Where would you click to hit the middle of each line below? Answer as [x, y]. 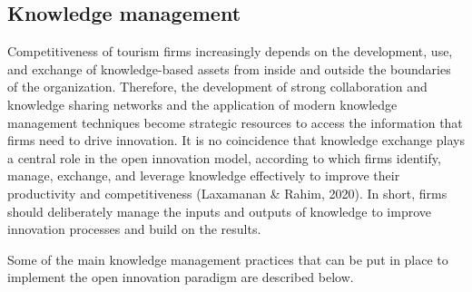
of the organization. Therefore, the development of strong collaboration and [217, 87]
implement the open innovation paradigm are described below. [181, 277]
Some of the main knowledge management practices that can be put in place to [228, 259]
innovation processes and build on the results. [134, 229]
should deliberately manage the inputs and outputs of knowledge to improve [220, 211]
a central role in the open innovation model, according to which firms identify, [224, 157]
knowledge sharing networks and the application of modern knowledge [202, 104]
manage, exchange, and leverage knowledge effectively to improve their [204, 175]
